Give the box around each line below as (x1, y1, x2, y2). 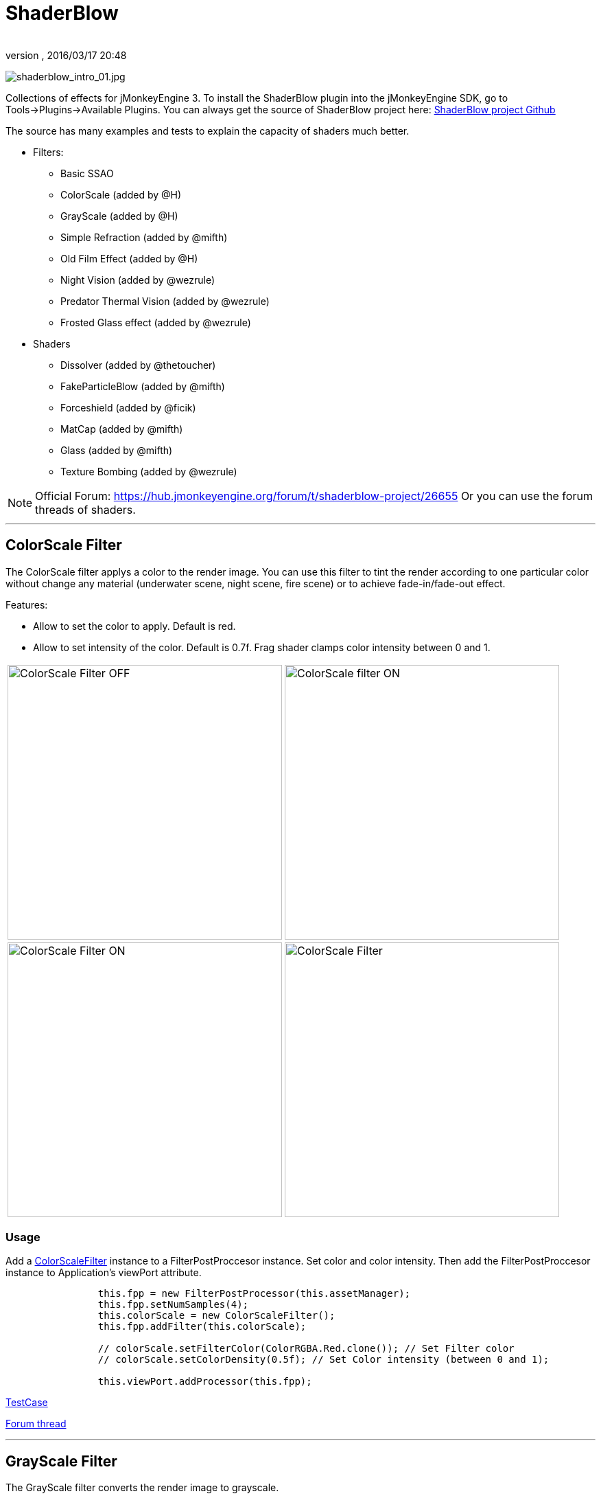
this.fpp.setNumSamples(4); (97, 1299, 249, 1311)
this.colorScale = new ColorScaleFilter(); (97, 1310, 335, 1322)
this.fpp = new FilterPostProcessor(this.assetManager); (97, 1288, 411, 1300)
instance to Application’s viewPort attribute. (5, 1267, 202, 1279)
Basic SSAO (60, 167, 114, 179)
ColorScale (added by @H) (60, 188, 182, 201)
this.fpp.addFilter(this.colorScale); (97, 1321, 307, 1333)
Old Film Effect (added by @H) (60, 252, 198, 264)
